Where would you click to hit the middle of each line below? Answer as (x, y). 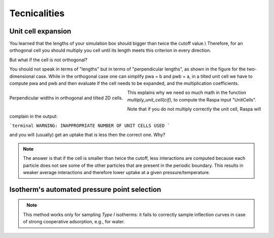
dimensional (22, 76)
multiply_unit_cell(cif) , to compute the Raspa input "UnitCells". (192, 99)
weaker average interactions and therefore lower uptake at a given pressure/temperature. (116, 172)
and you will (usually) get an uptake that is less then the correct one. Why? (87, 135)
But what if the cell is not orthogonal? (48, 60)
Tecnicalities (37, 13)
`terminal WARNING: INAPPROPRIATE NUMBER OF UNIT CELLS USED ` (90, 125)
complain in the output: (33, 116)
